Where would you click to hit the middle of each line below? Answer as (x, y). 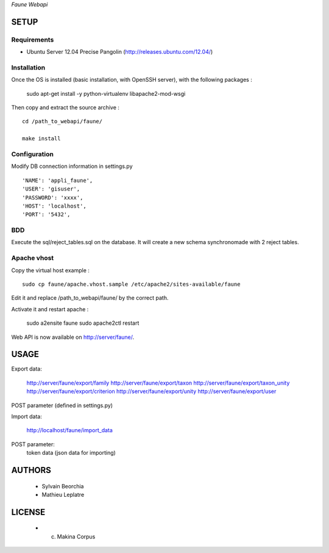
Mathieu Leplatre (63, 495)
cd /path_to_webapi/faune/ (62, 121)
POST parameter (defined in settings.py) (62, 405)
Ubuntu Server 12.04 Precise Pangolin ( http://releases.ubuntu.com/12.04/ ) (120, 52)
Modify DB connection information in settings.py (72, 166)
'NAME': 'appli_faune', (58, 180)
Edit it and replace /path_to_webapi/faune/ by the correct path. (90, 298)
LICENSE (28, 512)
